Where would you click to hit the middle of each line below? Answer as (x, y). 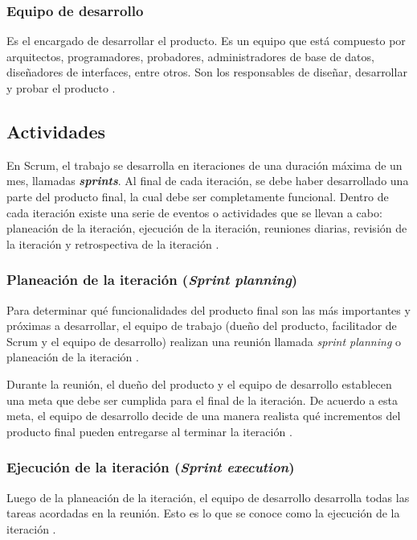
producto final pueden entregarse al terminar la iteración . (149, 431)
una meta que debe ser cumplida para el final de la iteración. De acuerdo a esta (202, 400)
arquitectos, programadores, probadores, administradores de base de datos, (190, 56)
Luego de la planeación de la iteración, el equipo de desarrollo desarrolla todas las (208, 497)
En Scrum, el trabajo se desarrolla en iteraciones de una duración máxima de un (204, 165)
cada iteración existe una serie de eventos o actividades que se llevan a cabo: (194, 212)
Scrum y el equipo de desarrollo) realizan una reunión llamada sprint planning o (204, 341)
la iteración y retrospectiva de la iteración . (113, 243)
